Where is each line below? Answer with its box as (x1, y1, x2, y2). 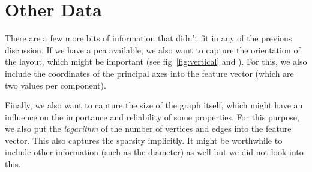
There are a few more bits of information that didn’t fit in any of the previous (5, 32, 292, 44)
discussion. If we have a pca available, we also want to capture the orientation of (5, 43, 301, 56)
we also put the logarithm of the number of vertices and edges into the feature (5, 122, 292, 135)
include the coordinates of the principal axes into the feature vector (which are (5, 67, 294, 79)
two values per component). (5, 79, 106, 91)
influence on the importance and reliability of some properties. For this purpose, (5, 110, 299, 123)
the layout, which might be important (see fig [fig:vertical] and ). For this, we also (5, 55, 307, 68)
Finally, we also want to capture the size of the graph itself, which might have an (5, 99, 303, 111)
